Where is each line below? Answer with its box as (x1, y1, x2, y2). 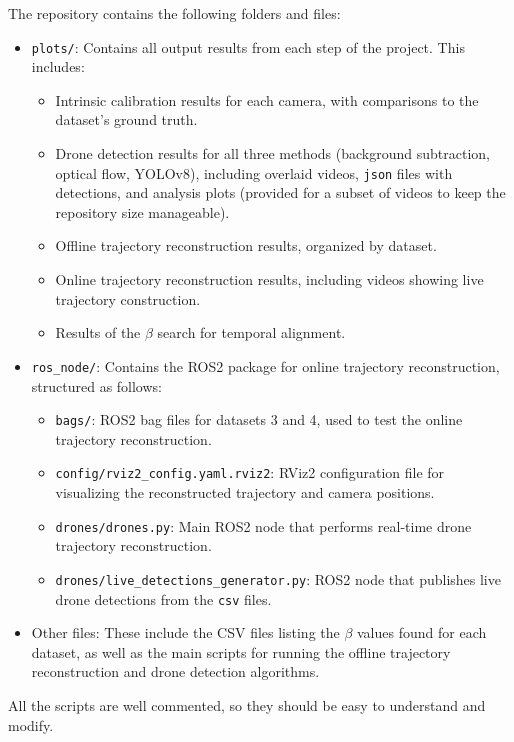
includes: (31, 56, 85, 77)
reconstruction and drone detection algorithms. (31, 661, 320, 682)
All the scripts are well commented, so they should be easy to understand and (8, 694, 486, 715)
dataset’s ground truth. (55, 109, 198, 130)
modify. (8, 714, 54, 735)
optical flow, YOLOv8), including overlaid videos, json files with (55, 162, 453, 183)
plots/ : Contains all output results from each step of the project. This (31, 36, 465, 57)
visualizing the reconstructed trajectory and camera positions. (55, 482, 435, 502)
